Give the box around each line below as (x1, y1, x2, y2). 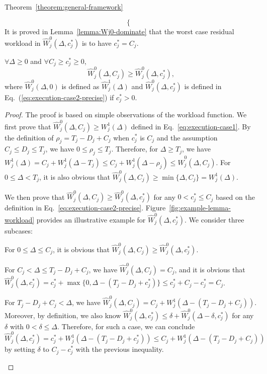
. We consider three (185, 214, 244, 225)
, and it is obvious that (174, 264, 245, 274)
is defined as (61, 81, 100, 91)
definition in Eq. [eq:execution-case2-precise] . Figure (5, 202, 166, 213)
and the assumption (156, 132, 218, 142)
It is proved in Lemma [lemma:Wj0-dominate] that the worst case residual (5, 26, 234, 36)
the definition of (5, 132, 54, 142)
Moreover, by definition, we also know (5, 310, 121, 320)
